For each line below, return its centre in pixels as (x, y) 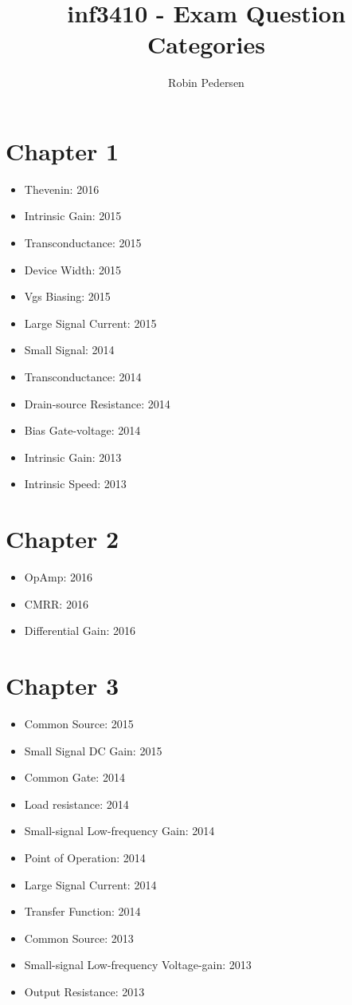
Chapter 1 (63, 150)
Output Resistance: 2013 (84, 991)
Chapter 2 (63, 539)
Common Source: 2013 (79, 938)
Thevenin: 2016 (62, 189)
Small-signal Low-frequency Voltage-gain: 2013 (138, 965)
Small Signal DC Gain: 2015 (93, 750)
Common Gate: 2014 (74, 777)
